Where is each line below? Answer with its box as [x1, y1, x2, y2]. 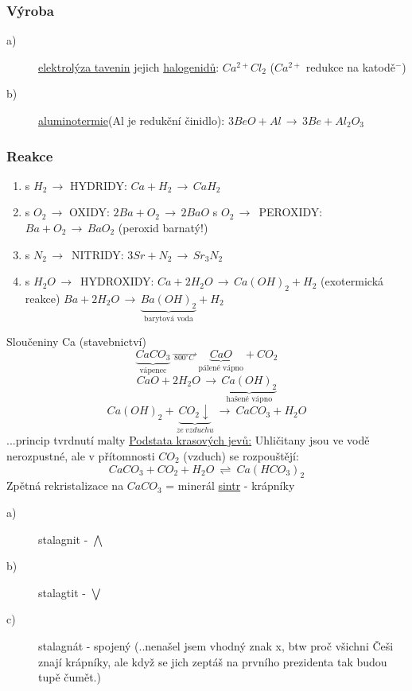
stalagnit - [38, 530, 88, 547]
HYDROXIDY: [80, 273, 154, 289]
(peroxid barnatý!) [118, 219, 208, 235]
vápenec [139, 367, 167, 375]
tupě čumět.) [38, 669, 101, 685]
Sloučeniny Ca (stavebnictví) [6, 333, 146, 350]
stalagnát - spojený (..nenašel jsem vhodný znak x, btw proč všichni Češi [38, 637, 394, 654]
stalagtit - [38, 584, 86, 600]
